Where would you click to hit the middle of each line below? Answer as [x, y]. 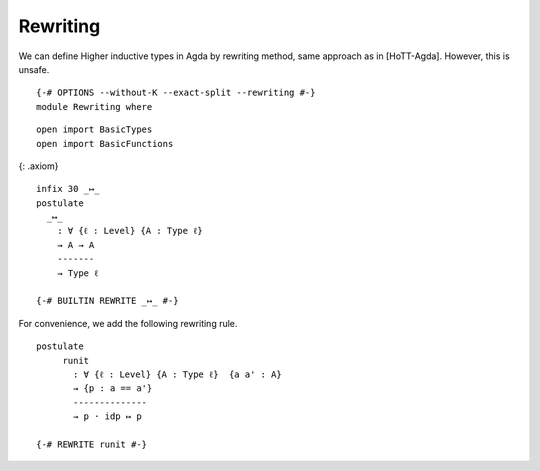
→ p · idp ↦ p [107, 416]
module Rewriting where [94, 106]
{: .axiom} [38, 166]
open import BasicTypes [94, 129]
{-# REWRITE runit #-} [92, 444]
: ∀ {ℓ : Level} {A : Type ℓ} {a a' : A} [177, 374]
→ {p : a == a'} [113, 388]
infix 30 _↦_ [68, 189]
